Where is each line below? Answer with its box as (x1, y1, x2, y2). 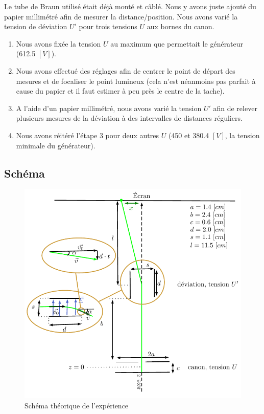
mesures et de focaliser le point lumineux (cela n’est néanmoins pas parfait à (16, 75, 256, 86)
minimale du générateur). (16, 140, 95, 150)
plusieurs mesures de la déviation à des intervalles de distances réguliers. (16, 113, 243, 123)
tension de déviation (4, 21, 67, 32)
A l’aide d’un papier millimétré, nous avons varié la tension (16, 102, 202, 113)
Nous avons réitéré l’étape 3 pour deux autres (16, 129, 159, 140)
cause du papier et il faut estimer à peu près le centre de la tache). (16, 85, 225, 96)
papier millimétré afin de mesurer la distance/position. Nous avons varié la (4, 11, 238, 21)
